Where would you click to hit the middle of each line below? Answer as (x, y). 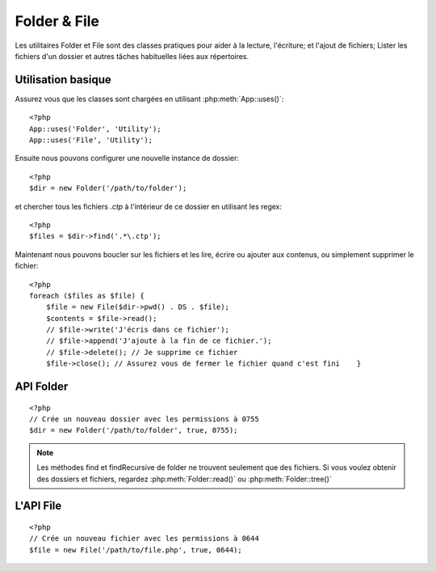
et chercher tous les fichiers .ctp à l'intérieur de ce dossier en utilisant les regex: (149, 206)
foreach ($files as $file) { (87, 296)
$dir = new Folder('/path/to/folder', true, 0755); (134, 430)
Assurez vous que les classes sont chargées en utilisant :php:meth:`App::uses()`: (149, 99)
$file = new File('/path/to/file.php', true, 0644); (136, 550)
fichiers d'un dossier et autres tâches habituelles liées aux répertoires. (132, 56)
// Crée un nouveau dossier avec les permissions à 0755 (145, 419)
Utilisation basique (63, 80)
